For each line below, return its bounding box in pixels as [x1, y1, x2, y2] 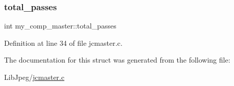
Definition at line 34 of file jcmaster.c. [4, 37, 123, 48]
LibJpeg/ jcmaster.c [4, 72, 64, 82]
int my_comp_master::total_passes [4, 20, 116, 31]
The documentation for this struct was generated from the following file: [4, 54, 230, 65]
